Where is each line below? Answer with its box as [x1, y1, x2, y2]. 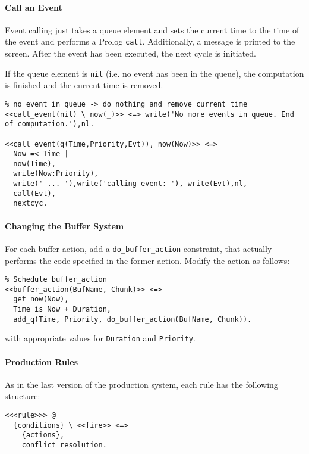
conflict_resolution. [21, 441, 107, 450]
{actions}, [21, 431, 65, 440]
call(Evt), [13, 189, 56, 198]
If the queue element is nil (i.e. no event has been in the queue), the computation [5, 67, 304, 79]
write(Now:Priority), [13, 169, 99, 178]
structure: [5, 390, 40, 402]
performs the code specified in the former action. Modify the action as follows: [5, 254, 290, 266]
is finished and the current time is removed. [5, 79, 163, 91]
